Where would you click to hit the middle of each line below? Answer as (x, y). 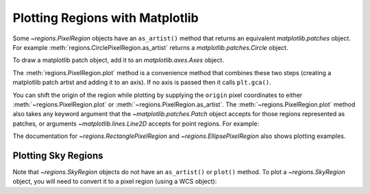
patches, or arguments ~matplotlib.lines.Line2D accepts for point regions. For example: (136, 124)
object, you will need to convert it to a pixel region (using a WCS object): (115, 182)
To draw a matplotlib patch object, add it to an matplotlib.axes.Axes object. (118, 60)
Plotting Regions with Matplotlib (106, 18)
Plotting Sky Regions (58, 155)
